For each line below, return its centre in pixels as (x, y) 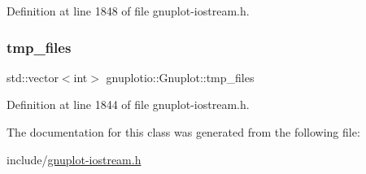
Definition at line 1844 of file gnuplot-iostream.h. (128, 104)
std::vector (33, 77)
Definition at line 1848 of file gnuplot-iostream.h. (128, 11)
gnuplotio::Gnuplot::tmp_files (180, 77)
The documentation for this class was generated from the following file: (183, 132)
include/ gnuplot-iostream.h (74, 159)
